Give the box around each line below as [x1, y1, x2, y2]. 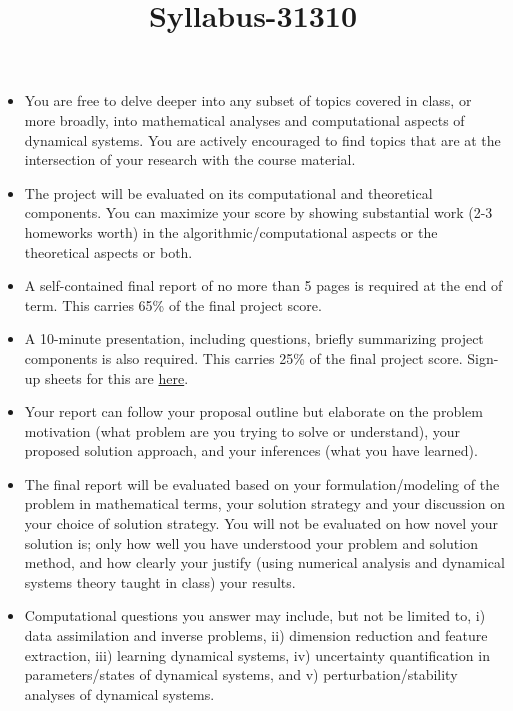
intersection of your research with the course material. [24, 149, 356, 170]
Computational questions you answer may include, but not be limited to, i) [24, 605, 486, 626]
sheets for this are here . [45, 367, 189, 388]
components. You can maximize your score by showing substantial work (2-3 [24, 202, 493, 223]
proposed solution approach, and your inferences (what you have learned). [24, 440, 478, 461]
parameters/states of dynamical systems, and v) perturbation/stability [24, 664, 458, 685]
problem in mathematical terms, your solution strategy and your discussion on [24, 493, 505, 514]
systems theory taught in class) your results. [24, 571, 296, 592]
